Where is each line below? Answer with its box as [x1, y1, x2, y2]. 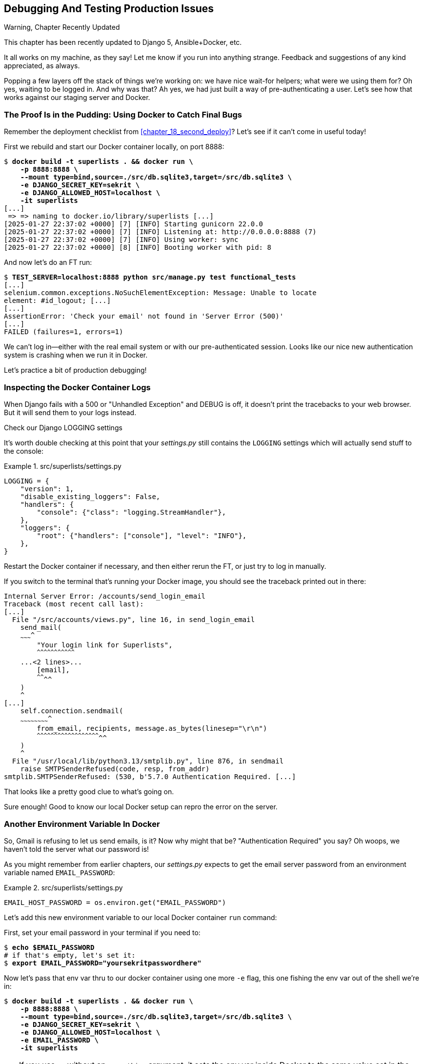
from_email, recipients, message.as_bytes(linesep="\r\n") [37, 724, 267, 732]
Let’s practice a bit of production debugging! [4, 366, 147, 375]
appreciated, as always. [4, 61, 80, 70]
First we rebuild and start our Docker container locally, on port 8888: [4, 142, 224, 151]
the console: [4, 446, 43, 455]
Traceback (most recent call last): [4, 600, 144, 608]
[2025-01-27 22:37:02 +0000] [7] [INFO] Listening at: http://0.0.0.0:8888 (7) [4, 228, 317, 236]
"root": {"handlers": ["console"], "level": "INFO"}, [37, 531, 247, 540]
